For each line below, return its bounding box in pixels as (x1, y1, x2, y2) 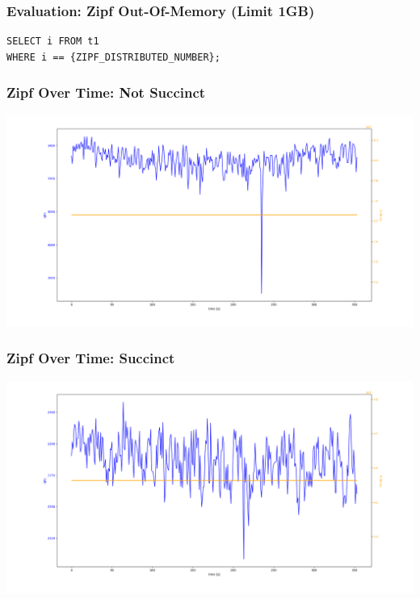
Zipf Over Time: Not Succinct (6, 82, 206, 103)
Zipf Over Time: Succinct (6, 348, 175, 368)
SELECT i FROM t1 (6, 36, 99, 48)
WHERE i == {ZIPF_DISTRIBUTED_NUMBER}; (6, 51, 220, 63)
